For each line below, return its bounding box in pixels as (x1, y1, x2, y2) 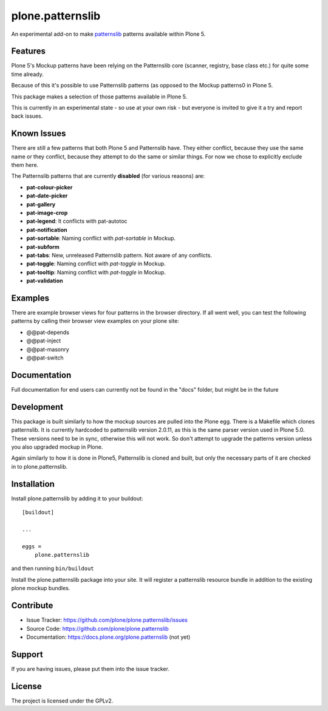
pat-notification (26, 226, 67, 233)
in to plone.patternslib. (11, 463, 68, 470)
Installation (11, 478, 55, 489)
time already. (11, 70, 44, 78)
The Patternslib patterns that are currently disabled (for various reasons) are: (11, 172, 205, 180)
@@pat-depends (26, 328, 70, 336)
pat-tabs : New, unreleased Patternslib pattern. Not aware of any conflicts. (26, 252, 213, 259)
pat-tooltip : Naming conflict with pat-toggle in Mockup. (26, 268, 166, 276)
